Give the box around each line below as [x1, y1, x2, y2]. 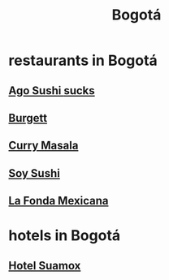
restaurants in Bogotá [8, 51, 158, 70]
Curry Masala [8, 139, 79, 153]
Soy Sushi [8, 166, 61, 180]
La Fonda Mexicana [8, 194, 109, 208]
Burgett [8, 111, 47, 125]
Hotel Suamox [8, 258, 81, 273]
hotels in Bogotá [8, 226, 121, 245]
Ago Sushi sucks [8, 84, 95, 97]
